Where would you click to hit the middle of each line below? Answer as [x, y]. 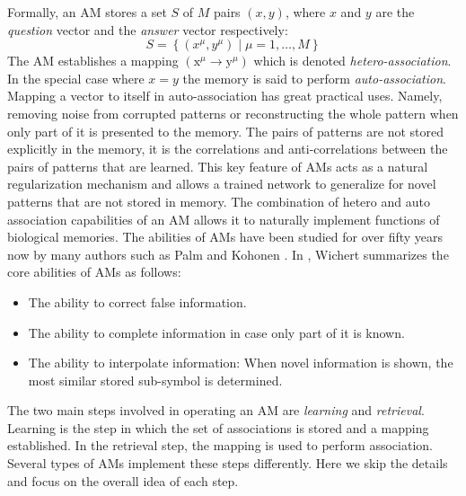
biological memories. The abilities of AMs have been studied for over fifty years [225, 237]
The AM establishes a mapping [93, 61]
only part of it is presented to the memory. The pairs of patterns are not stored [225, 131]
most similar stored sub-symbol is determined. [155, 380]
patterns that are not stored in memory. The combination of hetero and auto [219, 201]
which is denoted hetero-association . [352, 61]
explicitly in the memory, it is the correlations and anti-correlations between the [228, 149]
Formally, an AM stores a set [87, 12]
